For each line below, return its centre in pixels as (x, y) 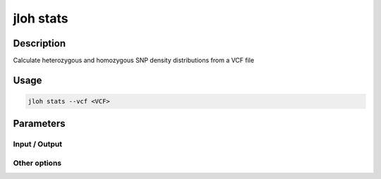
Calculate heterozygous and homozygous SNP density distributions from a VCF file (134, 61)
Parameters (39, 124)
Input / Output (38, 144)
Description (40, 43)
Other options (37, 163)
